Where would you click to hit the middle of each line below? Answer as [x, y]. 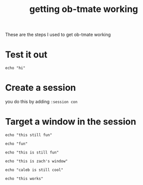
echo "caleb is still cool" [34, 170]
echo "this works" [24, 179]
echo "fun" [16, 144]
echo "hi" [15, 68]
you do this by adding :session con [41, 102]
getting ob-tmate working [84, 9]
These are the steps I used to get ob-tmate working [58, 35]
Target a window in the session [71, 122]
